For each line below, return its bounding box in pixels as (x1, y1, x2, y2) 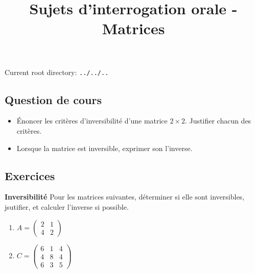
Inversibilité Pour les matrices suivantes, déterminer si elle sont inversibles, (5, 191, 245, 202)
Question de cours (5, 91, 102, 107)
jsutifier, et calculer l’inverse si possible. (5, 202, 129, 212)
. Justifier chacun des (185, 115, 251, 126)
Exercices (5, 167, 55, 183)
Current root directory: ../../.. (5, 66, 109, 77)
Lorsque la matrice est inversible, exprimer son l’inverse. (16, 142, 193, 153)
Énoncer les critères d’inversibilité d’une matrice (16, 115, 168, 126)
